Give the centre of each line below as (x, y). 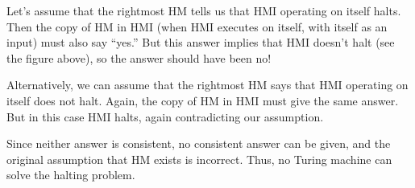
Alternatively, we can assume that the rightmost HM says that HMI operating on (207, 85)
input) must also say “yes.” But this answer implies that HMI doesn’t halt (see (201, 42)
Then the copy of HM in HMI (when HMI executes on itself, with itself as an (197, 26)
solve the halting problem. (71, 175)
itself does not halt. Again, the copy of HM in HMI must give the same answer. (203, 100)
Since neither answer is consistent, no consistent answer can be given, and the (199, 143)
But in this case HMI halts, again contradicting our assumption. (165, 116)
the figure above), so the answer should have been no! (139, 57)
